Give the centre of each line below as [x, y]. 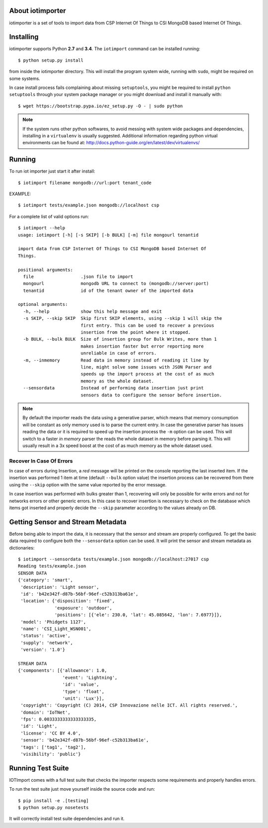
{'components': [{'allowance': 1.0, [63, 671]
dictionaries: [22, 548]
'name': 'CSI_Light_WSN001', [56, 629]
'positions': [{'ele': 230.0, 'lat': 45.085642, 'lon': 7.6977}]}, [138, 615]
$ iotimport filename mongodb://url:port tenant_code [85, 183]
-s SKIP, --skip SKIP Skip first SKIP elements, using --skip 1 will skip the [123, 319]
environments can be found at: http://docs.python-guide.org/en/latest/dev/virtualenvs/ [111, 143]
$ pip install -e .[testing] [53, 800]
